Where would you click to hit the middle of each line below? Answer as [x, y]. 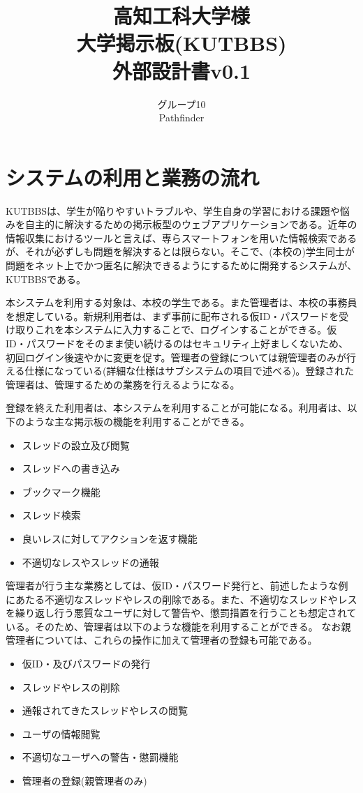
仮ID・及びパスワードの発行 [86, 664]
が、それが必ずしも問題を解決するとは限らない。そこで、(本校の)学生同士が [180, 251]
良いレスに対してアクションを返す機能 [110, 538]
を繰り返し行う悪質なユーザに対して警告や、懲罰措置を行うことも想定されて [181, 613]
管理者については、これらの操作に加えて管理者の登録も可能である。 [162, 640]
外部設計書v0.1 [181, 70]
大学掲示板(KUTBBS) [181, 43]
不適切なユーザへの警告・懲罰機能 [100, 757]
